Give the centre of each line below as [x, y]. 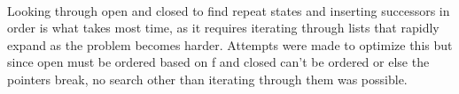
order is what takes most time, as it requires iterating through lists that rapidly [223, 28]
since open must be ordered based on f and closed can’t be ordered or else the [218, 62]
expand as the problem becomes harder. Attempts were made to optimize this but [230, 44]
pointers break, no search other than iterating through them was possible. [207, 79]
